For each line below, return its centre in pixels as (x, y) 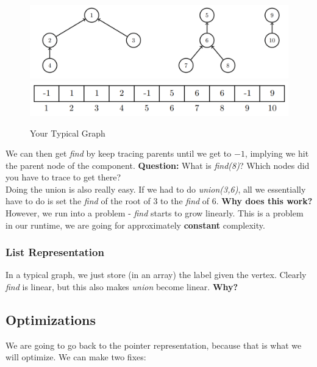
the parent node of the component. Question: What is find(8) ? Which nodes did (158, 165)
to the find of (185, 201)
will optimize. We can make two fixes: (76, 357)
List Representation (55, 252)
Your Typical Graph (68, 133)
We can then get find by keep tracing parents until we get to (119, 153)
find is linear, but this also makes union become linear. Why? (122, 287)
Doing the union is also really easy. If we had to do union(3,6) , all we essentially (156, 189)
